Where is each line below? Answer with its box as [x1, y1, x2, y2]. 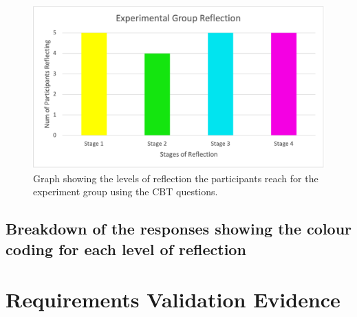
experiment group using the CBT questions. [33, 184, 218, 199]
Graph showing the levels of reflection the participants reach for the [33, 171, 318, 185]
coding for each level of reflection [6, 238, 246, 259]
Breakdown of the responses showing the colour [6, 218, 352, 239]
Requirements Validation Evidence [6, 285, 340, 314]
